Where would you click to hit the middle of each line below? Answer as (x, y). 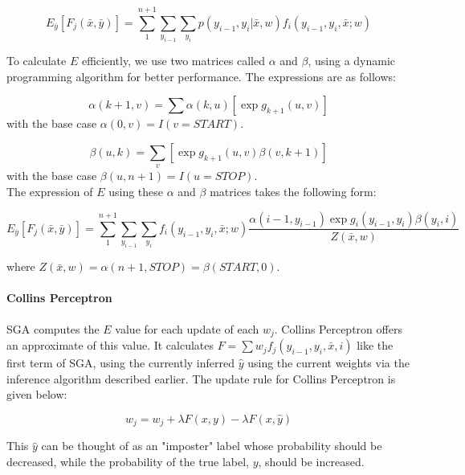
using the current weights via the (328, 363)
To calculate (37, 61)
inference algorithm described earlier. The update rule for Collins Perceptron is (201, 378)
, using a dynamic (352, 61)
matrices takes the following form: (293, 191)
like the (375, 345)
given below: (37, 394)
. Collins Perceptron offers (338, 328)
